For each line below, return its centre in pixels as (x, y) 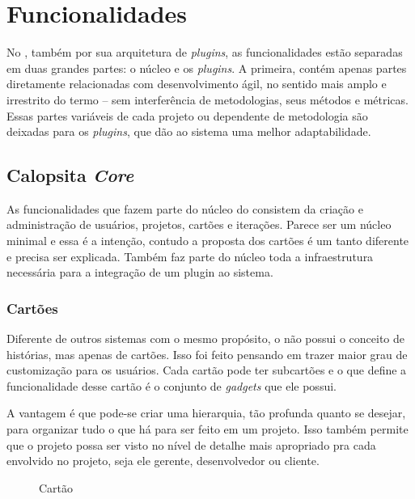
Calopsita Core (70, 175)
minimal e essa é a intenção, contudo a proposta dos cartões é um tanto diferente (208, 241)
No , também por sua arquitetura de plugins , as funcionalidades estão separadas (205, 52)
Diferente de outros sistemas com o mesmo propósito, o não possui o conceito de (206, 338)
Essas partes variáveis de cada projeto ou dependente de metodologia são (187, 115)
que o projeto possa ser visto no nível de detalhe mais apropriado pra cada (191, 444)
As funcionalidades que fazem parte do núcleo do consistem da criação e (185, 208)
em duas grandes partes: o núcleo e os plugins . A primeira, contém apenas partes (207, 68)
